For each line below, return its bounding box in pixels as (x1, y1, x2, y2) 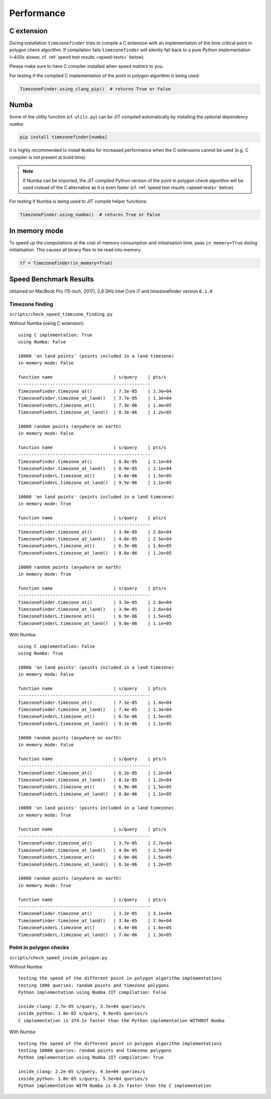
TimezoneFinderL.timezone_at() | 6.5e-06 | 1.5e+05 (18, 714, 172, 719)
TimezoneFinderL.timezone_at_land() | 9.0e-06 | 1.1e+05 (18, 620, 172, 626)
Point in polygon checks (9, 944, 70, 951)
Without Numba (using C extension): (9, 320, 85, 326)
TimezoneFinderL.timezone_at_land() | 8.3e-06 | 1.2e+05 (18, 410, 172, 415)
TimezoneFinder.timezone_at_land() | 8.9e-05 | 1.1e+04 (18, 466, 172, 472)
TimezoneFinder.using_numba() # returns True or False (20, 212, 161, 218)
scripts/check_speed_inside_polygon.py (9, 955, 107, 960)
